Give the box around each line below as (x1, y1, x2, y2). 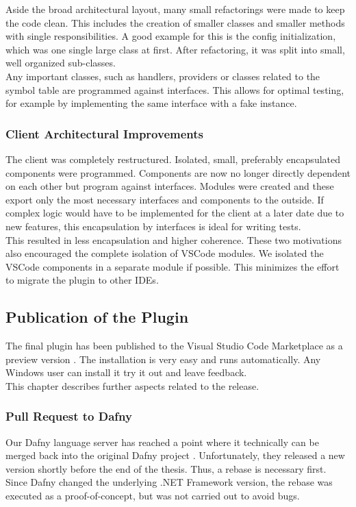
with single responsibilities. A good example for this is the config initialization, (5, 29, 336, 43)
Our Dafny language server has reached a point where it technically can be (5, 434, 319, 449)
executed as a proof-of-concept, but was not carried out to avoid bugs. (5, 489, 300, 503)
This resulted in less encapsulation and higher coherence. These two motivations (5, 232, 342, 247)
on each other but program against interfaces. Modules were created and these (5, 179, 334, 193)
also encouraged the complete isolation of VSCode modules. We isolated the (5, 246, 324, 260)
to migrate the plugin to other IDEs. (5, 273, 159, 287)
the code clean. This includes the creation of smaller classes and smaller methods (5, 15, 345, 29)
